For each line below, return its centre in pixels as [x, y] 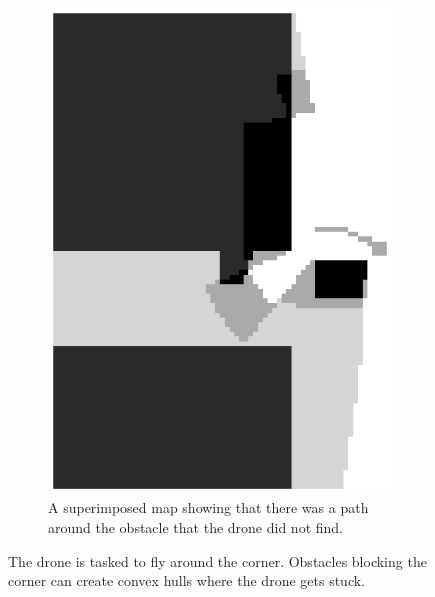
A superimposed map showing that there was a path [208, 507]
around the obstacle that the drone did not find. [195, 526]
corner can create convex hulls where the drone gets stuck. [186, 580]
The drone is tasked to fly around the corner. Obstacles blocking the [217, 560]
